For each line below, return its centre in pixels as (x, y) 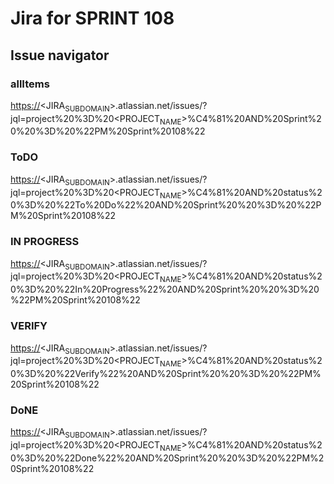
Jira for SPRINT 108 (92, 18)
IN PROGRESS (45, 242)
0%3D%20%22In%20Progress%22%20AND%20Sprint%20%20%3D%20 (165, 289)
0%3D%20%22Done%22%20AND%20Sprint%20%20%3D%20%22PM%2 (167, 458)
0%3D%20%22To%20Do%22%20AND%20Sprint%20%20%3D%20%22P (166, 205)
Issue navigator (60, 55)
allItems (30, 84)
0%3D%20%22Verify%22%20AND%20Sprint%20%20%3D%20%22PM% (166, 374)
